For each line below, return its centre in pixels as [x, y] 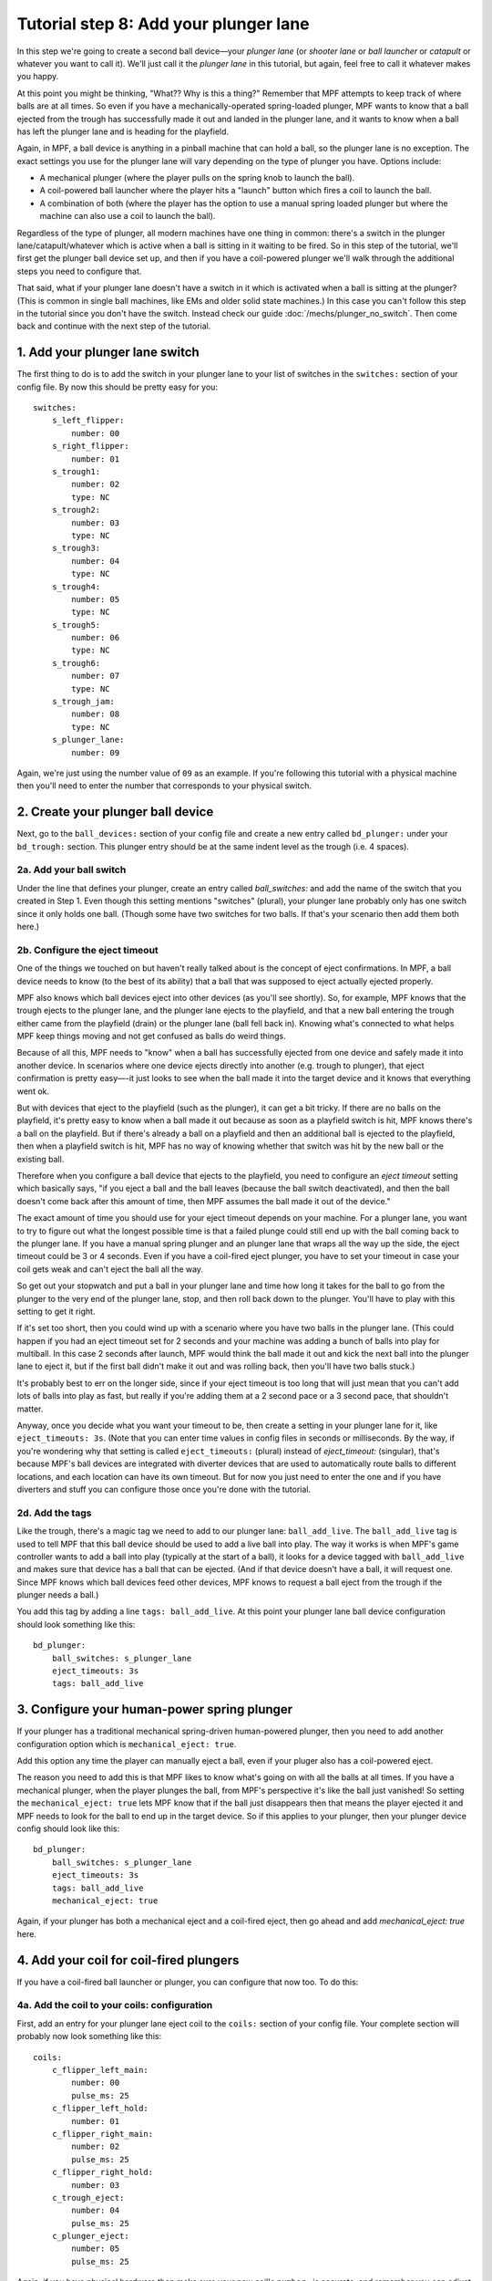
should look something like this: [76, 1624]
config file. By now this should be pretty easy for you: [118, 387]
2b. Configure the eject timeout [87, 950]
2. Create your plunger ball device [115, 812]
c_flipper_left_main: [100, 2070]
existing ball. [41, 1159]
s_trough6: [76, 663]
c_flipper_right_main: [102, 2134]
